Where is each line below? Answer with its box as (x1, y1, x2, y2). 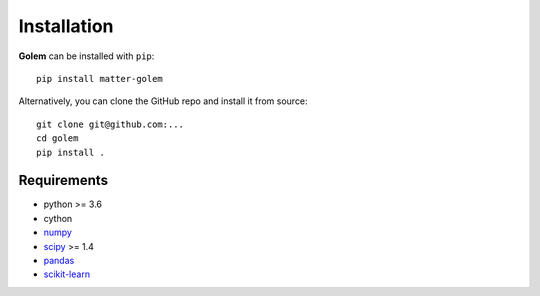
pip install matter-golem (36, 73, 164, 84)
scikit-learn (43, 268, 90, 280)
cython (43, 212, 73, 224)
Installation (18, 15, 114, 37)
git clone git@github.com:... (36, 118, 185, 130)
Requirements (18, 172, 109, 189)
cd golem (36, 133, 79, 144)
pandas (43, 254, 75, 266)
